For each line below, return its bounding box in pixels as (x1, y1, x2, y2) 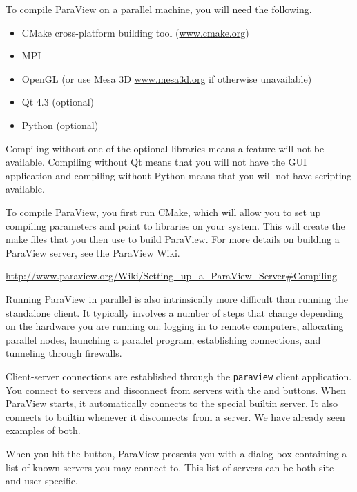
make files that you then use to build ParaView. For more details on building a (6, 232, 340, 246)
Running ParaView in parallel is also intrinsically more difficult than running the (6, 291, 348, 306)
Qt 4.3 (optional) (21, 95, 95, 109)
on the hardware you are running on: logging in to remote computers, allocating (6, 319, 344, 333)
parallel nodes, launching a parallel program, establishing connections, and (6, 332, 321, 346)
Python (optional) (21, 117, 99, 132)
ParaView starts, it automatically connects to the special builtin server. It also (6, 396, 338, 411)
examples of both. (6, 423, 81, 437)
